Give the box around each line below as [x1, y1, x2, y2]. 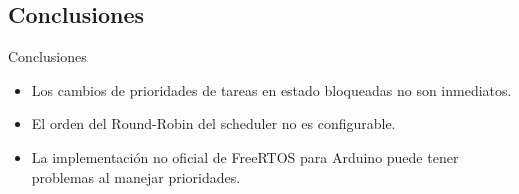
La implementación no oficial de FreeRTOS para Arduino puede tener [31, 146, 459, 167]
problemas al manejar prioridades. [31, 166, 241, 187]
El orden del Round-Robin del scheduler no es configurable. [31, 113, 396, 134]
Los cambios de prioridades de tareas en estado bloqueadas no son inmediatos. [31, 79, 512, 100]
